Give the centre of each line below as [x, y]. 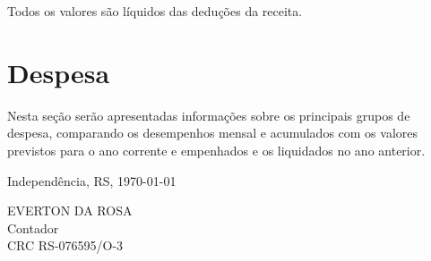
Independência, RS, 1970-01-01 [92, 180]
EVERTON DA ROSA [70, 210]
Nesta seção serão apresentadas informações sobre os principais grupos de [209, 115]
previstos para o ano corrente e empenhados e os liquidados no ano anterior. [216, 150]
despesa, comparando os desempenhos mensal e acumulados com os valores [213, 133]
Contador [33, 227]
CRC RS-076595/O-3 [65, 245]
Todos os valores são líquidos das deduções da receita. [155, 11]
